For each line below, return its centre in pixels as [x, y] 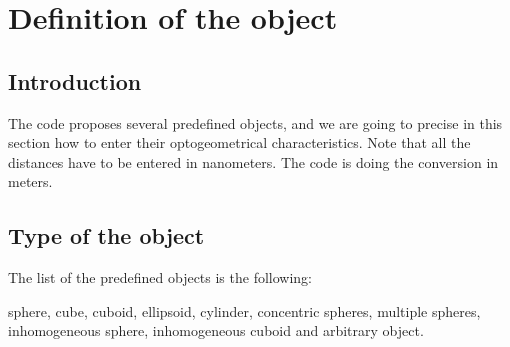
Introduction [75, 80]
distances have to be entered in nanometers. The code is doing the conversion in [253, 161]
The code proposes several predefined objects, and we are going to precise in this [255, 122]
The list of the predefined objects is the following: [160, 277]
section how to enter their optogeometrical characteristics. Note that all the [239, 142]
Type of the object [106, 235]
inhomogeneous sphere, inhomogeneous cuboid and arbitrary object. [216, 330]
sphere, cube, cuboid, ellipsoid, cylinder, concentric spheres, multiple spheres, [244, 310]
